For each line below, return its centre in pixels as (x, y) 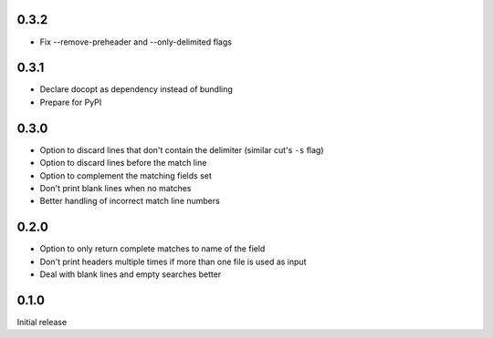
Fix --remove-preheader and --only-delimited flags (136, 42)
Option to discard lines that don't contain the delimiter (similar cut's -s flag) (182, 149)
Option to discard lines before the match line (123, 163)
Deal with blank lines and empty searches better (131, 274)
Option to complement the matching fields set (126, 175)
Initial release (42, 322)
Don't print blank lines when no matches (115, 188)
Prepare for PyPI (71, 102)
